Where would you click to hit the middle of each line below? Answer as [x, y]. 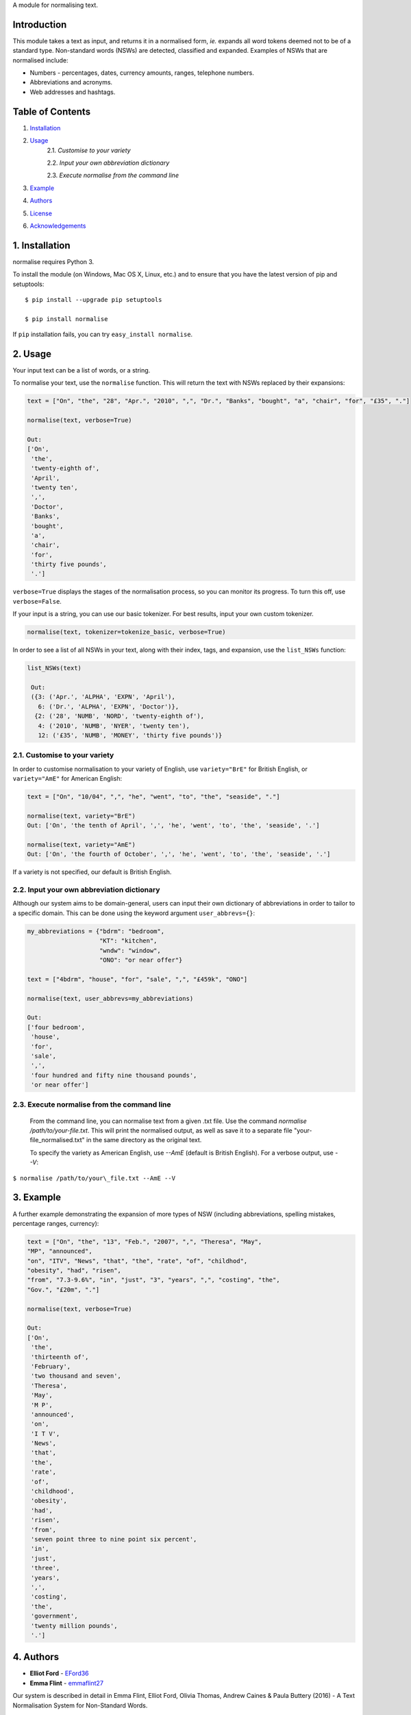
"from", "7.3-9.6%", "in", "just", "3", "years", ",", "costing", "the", [153, 1280]
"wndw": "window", [130, 950]
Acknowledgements [58, 226]
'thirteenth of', [60, 1357]
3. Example [37, 1197]
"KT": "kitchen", [128, 941]
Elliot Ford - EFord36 [59, 1673]
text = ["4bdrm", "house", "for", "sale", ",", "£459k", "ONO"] [137, 979]
